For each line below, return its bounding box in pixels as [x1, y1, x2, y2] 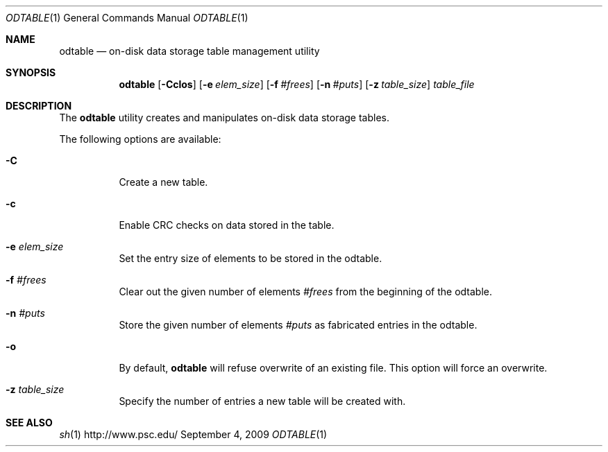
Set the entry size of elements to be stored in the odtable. [119, 252, 382, 264]
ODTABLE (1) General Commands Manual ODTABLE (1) [6, 12, 248, 24]
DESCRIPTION [6, 100, 72, 112]
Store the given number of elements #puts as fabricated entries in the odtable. [119, 319, 478, 331]
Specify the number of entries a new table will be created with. [119, 395, 406, 407]
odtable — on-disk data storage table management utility [59, 45, 320, 57]
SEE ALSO [6, 417, 53, 428]
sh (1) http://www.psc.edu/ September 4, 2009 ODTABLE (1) [59, 428, 328, 440]
